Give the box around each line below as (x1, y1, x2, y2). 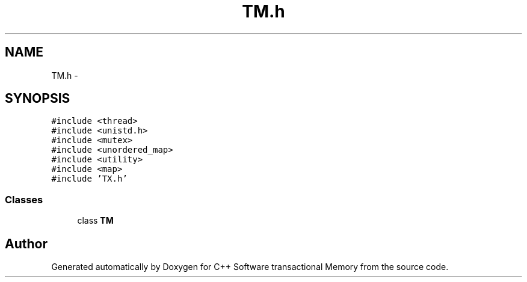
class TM (77, 215, 114, 226)
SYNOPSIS (5, 91, 70, 106)
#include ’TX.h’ (51, 174, 128, 184)
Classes (5, 193, 43, 206)
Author (5, 236, 48, 251)
